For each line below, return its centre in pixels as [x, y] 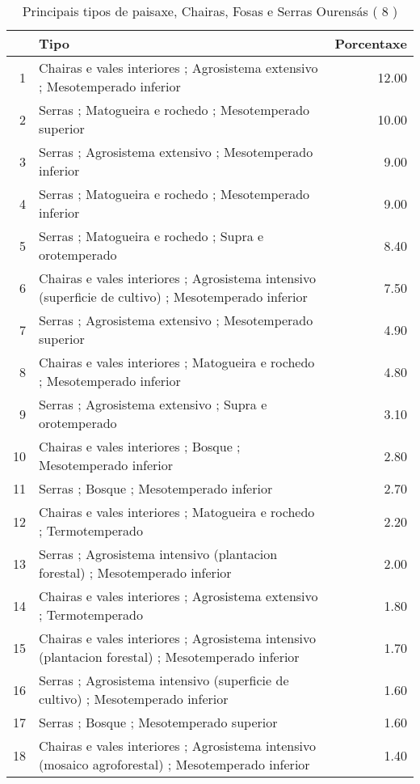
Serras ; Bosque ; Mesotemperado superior [158, 722]
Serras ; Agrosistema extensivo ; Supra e [153, 404]
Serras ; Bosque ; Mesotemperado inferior [156, 488]
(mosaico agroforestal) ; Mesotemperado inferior [174, 764]
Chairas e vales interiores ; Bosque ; [140, 446]
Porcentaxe [371, 43]
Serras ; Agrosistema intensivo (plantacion [158, 554]
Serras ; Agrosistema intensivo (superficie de [164, 680]
